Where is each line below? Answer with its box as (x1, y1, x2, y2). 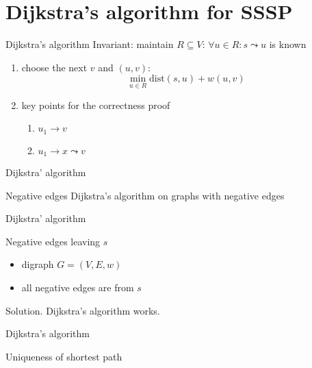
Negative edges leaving (5, 234, 101, 248)
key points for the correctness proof (21, 97, 170, 112)
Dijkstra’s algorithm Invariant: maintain (5, 37, 174, 51)
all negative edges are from (21, 280, 134, 294)
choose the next (21, 60, 88, 74)
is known (269, 37, 307, 51)
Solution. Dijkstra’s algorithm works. (5, 303, 160, 317)
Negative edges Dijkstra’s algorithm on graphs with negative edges (5, 188, 285, 202)
